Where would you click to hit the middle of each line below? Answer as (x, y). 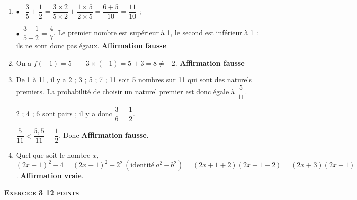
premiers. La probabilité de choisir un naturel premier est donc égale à (125, 92)
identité (142, 165)
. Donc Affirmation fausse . (104, 135)
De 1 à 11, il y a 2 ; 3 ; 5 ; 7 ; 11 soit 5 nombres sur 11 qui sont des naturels (134, 80)
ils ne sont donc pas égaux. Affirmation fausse (91, 46)
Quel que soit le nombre (53, 155)
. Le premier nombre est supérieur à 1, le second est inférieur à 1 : (156, 33)
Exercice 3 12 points (42, 192)
